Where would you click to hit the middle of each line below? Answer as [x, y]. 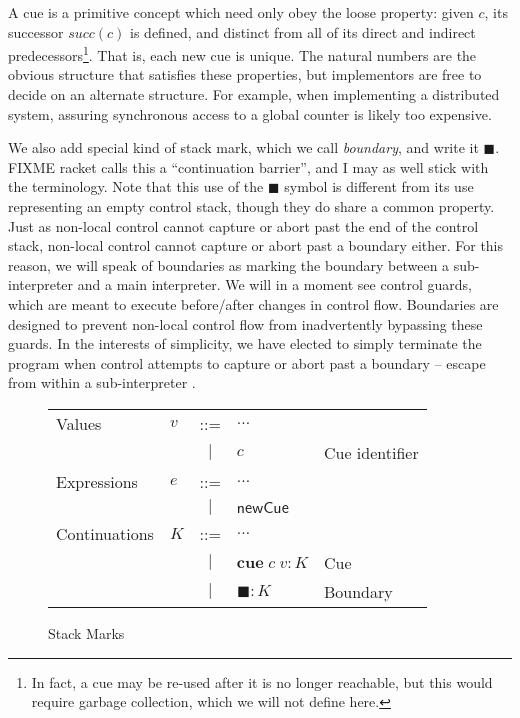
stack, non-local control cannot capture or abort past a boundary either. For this [256, 245]
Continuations [105, 533]
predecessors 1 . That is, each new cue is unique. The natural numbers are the [242, 53]
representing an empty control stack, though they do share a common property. [251, 206]
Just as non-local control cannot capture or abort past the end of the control [243, 225]
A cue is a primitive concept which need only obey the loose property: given [241, 12]
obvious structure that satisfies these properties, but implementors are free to [245, 74]
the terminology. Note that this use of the [136, 186]
